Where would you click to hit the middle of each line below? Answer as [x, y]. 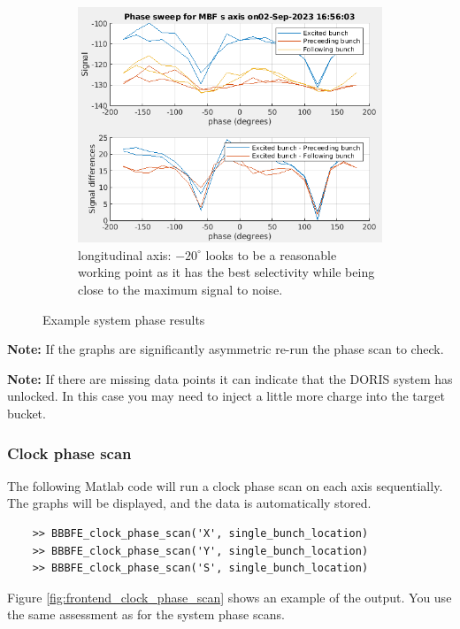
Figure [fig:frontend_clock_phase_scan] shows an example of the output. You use [230, 597]
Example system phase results [124, 319]
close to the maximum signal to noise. [180, 290]
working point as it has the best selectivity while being [226, 272]
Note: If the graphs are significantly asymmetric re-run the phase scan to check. [226, 349]
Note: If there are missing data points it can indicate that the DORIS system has [230, 378]
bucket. [27, 414]
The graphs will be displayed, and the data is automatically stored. [189, 503]
